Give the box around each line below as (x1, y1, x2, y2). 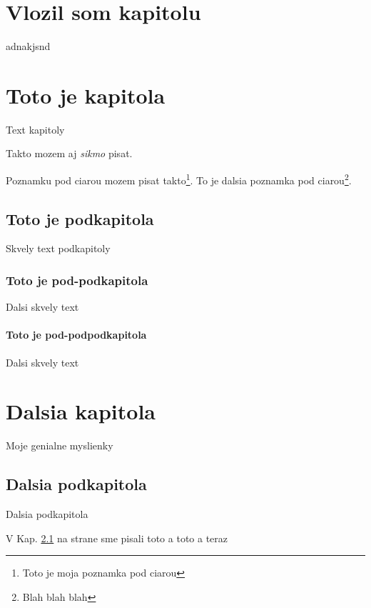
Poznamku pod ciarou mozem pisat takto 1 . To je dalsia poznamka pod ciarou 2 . (6, 171, 352, 187)
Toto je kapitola (6, 80, 166, 109)
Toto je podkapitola (6, 207, 154, 229)
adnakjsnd (6, 39, 51, 54)
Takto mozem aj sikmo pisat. (6, 146, 133, 161)
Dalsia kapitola (6, 397, 156, 426)
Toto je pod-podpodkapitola (6, 327, 147, 342)
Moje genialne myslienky (6, 438, 113, 453)
